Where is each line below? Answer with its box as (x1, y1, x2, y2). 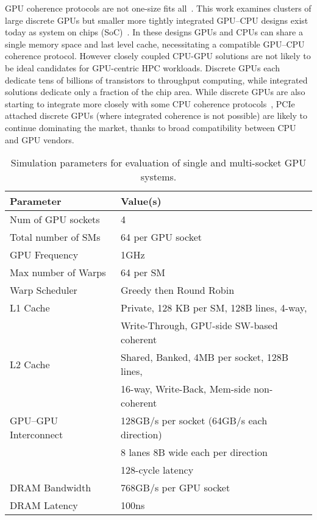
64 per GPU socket (121, 230, 202, 244)
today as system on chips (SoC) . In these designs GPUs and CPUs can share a (5, 26, 303, 38)
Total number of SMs (10, 230, 101, 244)
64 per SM (121, 265, 166, 280)
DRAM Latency (10, 498, 78, 513)
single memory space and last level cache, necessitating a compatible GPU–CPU (5, 37, 305, 50)
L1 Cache (10, 301, 50, 315)
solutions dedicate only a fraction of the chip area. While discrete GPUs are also (5, 85, 305, 98)
